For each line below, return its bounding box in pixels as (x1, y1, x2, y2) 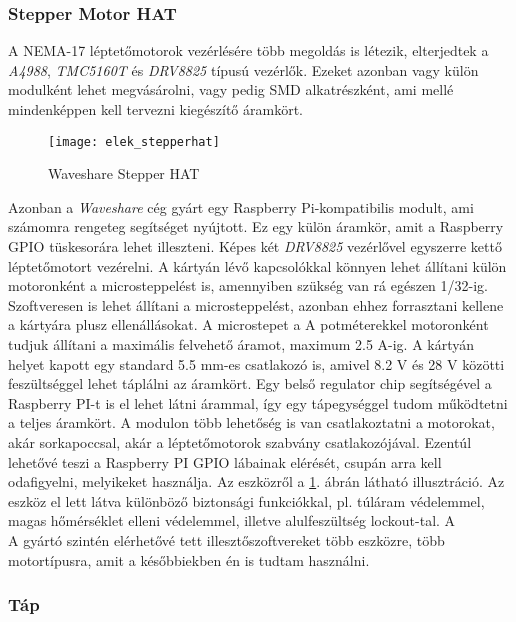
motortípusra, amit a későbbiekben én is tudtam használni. (8, 549, 370, 570)
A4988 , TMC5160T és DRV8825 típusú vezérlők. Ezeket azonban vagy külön (8, 59, 479, 80)
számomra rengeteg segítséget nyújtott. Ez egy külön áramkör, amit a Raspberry (8, 216, 504, 237)
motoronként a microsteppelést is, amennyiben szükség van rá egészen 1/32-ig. (8, 275, 489, 296)
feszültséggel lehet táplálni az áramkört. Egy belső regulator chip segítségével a (8, 373, 492, 394)
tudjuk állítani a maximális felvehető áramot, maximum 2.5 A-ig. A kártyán (8, 334, 475, 354)
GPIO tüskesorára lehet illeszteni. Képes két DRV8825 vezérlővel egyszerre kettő (8, 236, 502, 257)
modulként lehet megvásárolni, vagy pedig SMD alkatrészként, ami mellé (8, 79, 454, 100)
